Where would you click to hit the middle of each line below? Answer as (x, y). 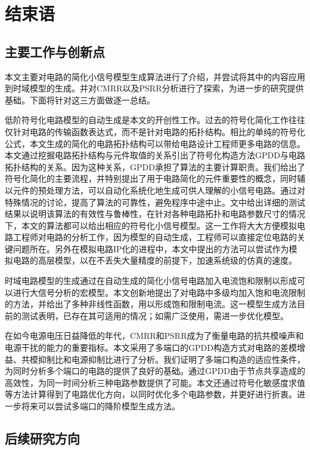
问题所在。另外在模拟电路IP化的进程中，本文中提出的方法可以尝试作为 (151, 248)
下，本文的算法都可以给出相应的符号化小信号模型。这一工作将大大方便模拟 (151, 225)
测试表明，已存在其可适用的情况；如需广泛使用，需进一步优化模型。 (155, 315)
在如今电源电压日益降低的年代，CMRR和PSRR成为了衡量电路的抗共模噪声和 (154, 336)
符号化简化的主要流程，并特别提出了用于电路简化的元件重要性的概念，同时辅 (155, 178)
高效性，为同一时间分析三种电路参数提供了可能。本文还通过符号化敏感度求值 (155, 382)
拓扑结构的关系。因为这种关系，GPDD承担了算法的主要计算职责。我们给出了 (155, 166)
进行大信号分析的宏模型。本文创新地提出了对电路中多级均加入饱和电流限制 (159, 292)
